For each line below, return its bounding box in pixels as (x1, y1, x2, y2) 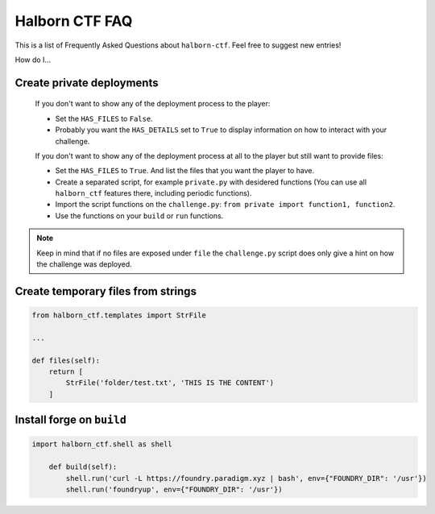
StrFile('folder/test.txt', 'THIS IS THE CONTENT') (65, 379, 275, 388)
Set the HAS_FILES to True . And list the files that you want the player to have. (55, 166, 315, 176)
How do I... (14, 55, 52, 64)
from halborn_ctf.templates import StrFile (31, 311, 207, 320)
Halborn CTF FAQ (14, 12, 133, 30)
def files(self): (31, 355, 101, 365)
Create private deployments (14, 76, 159, 89)
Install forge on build (14, 413, 126, 427)
